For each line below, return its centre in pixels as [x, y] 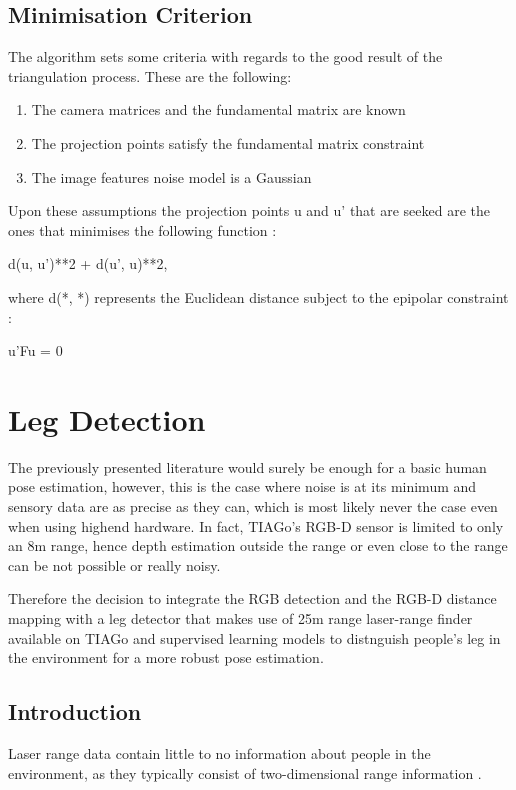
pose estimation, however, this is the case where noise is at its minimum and [242, 486]
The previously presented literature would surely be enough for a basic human [247, 466]
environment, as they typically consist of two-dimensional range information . [245, 772]
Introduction [75, 711]
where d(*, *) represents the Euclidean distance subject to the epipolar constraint [258, 296]
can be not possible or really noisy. [114, 564]
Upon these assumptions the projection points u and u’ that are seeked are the [249, 210]
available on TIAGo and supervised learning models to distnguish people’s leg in [254, 637]
